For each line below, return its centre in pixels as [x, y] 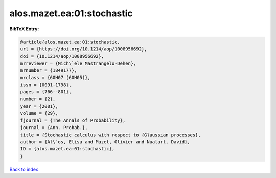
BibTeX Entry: [24, 29]
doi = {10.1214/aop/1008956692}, [62, 56]
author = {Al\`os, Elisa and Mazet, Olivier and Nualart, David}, [105, 142]
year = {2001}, [39, 106]
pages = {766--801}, [46, 92]
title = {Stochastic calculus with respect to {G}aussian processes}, [111, 135]
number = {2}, [38, 99]
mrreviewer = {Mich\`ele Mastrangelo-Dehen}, [78, 63]
